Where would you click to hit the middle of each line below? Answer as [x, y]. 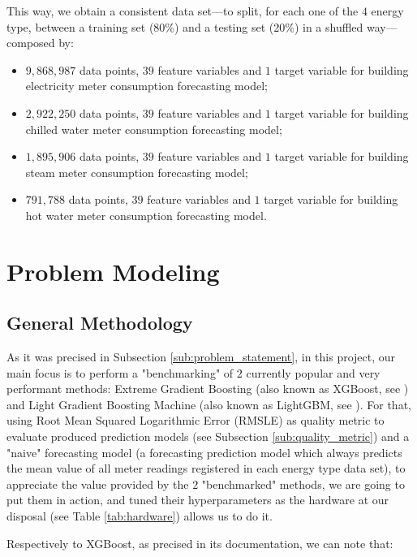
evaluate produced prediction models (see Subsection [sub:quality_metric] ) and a [208, 436]
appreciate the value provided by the [98, 484]
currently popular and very [313, 372]
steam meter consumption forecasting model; [137, 172]
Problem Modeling [113, 271]
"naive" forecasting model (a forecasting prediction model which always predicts [204, 452]
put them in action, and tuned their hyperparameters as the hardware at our [198, 500]
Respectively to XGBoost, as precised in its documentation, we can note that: [200, 543]
